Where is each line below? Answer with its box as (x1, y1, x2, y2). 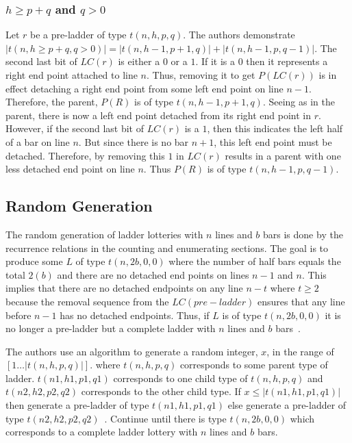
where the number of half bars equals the (168, 254, 341, 268)
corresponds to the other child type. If (81, 384, 241, 398)
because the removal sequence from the (5, 294, 169, 308)
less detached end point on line (5, 162, 135, 176)
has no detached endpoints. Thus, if (60, 307, 210, 322)
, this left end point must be (214, 134, 332, 149)
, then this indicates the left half (207, 121, 343, 136)
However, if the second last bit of (5, 121, 144, 136)
